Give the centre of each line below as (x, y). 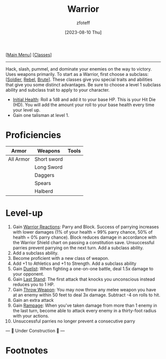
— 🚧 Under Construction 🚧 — (35, 330)
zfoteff (83, 23)
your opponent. (28, 274)
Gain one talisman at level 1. (41, 115)
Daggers (45, 175)
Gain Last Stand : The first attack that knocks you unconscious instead (84, 279)
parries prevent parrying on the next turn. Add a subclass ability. (78, 248)
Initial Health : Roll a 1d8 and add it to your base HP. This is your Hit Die (84, 99)
